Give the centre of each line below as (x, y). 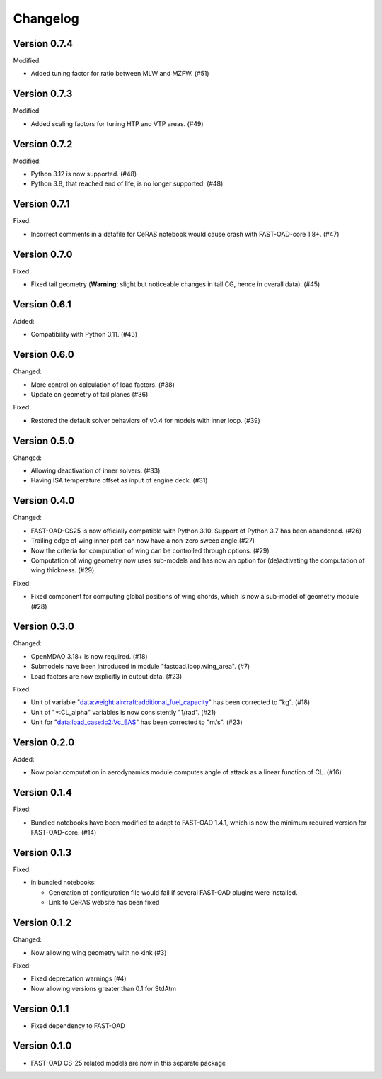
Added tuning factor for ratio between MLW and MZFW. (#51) (120, 74)
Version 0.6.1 (42, 304)
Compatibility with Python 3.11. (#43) (84, 334)
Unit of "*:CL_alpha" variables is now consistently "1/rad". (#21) (123, 712)
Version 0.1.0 (42, 1046)
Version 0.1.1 (41, 1009)
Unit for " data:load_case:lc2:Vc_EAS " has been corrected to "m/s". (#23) (137, 722)
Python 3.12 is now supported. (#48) (84, 174)
